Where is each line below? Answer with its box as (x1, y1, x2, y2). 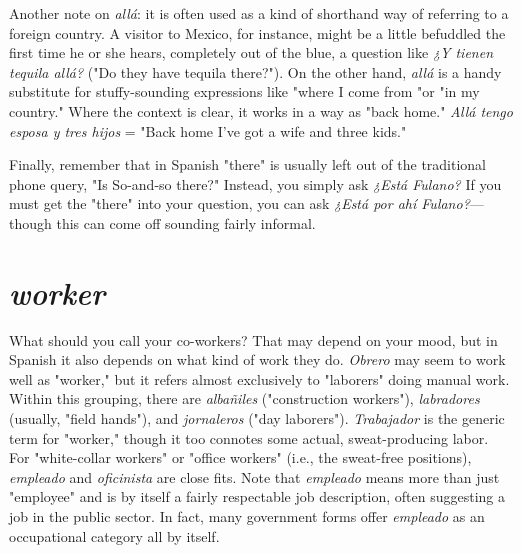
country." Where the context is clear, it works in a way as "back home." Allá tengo (9, 100, 513, 121)
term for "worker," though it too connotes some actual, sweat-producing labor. (9, 427, 489, 448)
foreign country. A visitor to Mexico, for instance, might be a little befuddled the (9, 22, 506, 43)
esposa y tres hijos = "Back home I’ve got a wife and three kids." (9, 120, 407, 141)
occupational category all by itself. (9, 525, 220, 546)
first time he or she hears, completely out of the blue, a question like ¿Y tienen (9, 42, 494, 63)
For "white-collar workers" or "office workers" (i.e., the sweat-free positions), (9, 447, 472, 468)
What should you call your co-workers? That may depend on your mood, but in (9, 329, 498, 350)
